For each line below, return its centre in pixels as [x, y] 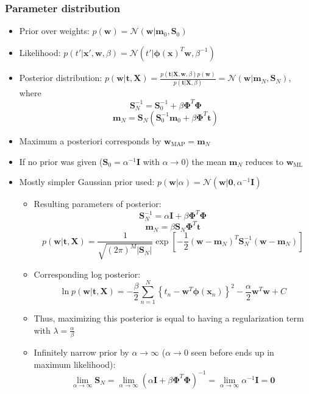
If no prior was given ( [61, 161]
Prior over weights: [54, 31]
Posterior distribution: [61, 78]
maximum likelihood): [75, 364]
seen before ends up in [233, 352]
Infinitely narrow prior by [81, 352]
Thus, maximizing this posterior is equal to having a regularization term [169, 318]
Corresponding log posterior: [87, 274]
